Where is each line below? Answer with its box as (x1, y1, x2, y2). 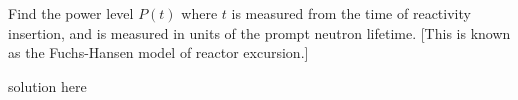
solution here (8, 75, 87, 96)
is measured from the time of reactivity (231, 3, 471, 23)
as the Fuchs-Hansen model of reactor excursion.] (8, 42, 309, 63)
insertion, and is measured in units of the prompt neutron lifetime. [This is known (8, 22, 511, 43)
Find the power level (8, 3, 134, 23)
